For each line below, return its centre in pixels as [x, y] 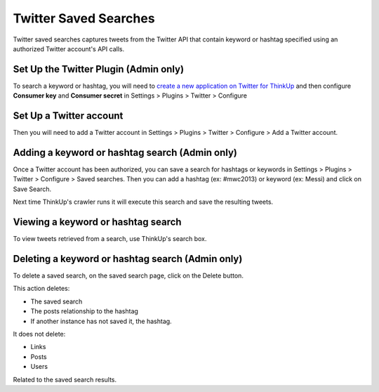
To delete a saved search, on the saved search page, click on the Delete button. [128, 276]
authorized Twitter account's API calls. [69, 48]
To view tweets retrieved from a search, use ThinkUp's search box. [110, 239]
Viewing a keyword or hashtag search [97, 222]
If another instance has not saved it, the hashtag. [101, 321]
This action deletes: [41, 289]
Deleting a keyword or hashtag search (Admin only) [128, 259]
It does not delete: [39, 334]
